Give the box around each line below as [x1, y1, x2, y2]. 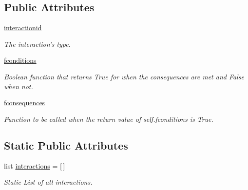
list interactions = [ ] [4, 160, 65, 171]
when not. [4, 81, 33, 91]
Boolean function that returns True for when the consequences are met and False [4, 71, 244, 81]
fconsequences [4, 97, 45, 108]
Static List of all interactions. [4, 177, 93, 187]
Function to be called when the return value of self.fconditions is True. [4, 114, 213, 124]
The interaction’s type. [4, 38, 71, 49]
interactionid [4, 22, 42, 33]
